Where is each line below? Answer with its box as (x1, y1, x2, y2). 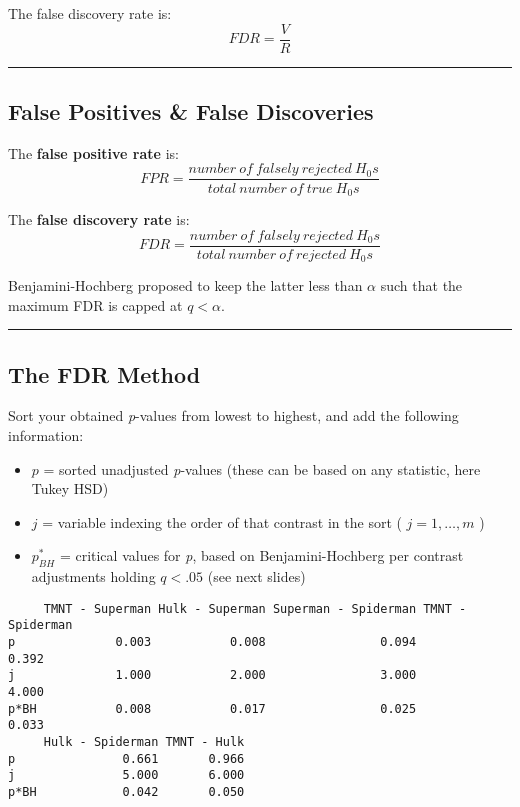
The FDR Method (8, 358, 201, 389)
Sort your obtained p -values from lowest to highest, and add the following (8, 405, 459, 426)
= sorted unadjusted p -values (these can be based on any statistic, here (43, 458, 481, 479)
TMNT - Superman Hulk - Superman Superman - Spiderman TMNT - (43, 601, 467, 616)
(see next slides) (207, 566, 306, 587)
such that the (380, 275, 463, 296)
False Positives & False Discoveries (8, 96, 374, 127)
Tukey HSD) (31, 478, 109, 499)
